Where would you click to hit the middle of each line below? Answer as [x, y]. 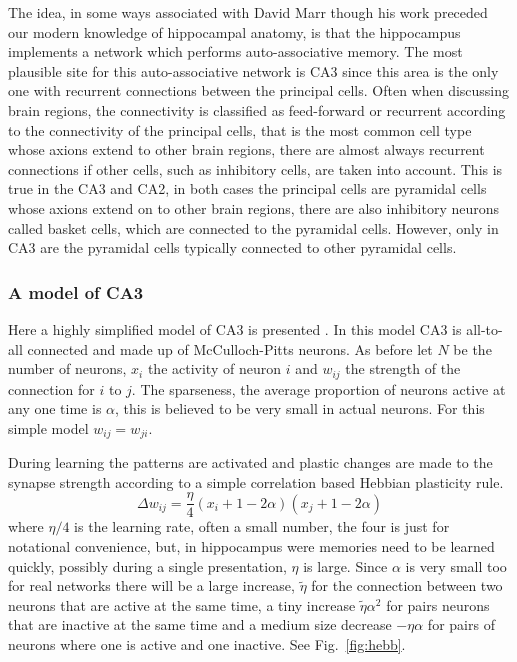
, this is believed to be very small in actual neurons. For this [300, 408]
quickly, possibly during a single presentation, [147, 565]
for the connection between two [407, 585]
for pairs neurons [438, 604]
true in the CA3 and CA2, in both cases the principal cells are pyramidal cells [247, 188]
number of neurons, [67, 368]
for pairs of [461, 624]
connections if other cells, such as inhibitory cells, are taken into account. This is [255, 168]
